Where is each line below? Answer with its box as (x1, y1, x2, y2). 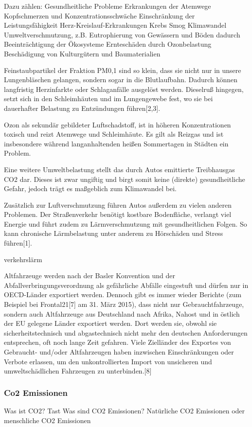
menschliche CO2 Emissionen (4, 415, 91, 425)
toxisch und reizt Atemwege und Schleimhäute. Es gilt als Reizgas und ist (4, 129, 224, 139)
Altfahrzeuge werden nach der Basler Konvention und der (4, 270, 176, 281)
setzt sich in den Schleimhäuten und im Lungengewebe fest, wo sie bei (4, 93, 213, 104)
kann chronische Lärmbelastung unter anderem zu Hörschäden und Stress (4, 228, 223, 238)
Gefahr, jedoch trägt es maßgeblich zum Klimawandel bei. (4, 183, 177, 194)
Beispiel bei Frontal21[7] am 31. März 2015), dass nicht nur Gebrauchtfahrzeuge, (4, 299, 244, 309)
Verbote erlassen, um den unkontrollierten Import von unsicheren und (4, 356, 212, 366)
